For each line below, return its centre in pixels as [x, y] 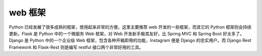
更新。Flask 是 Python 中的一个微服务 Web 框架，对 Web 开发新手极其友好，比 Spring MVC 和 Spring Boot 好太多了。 [127, 33]
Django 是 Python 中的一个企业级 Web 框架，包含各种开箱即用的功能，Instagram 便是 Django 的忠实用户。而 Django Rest [130, 41]
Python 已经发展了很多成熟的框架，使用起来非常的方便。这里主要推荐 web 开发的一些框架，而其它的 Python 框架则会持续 [130, 27]
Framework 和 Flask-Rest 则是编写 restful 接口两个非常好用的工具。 [76, 47]
